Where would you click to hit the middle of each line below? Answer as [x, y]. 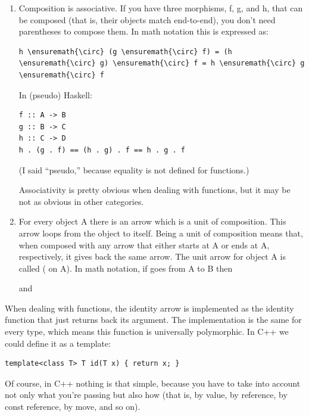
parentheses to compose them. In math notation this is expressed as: [143, 31]
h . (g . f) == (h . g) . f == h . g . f [102, 150]
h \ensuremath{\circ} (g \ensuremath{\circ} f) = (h [125, 52]
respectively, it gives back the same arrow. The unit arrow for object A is [152, 256]
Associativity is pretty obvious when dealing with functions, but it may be [154, 190]
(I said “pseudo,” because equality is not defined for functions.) [134, 169]
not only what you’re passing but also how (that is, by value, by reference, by [146, 395]
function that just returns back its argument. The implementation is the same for [153, 320]
